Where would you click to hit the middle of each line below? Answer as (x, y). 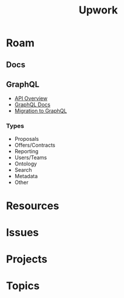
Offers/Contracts (35, 145)
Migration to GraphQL (41, 111)
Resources (33, 206)
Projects (27, 259)
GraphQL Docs (32, 105)
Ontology (25, 164)
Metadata (26, 176)
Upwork (98, 10)
